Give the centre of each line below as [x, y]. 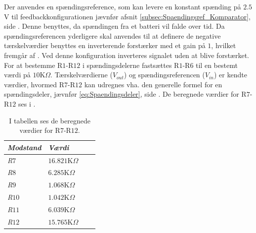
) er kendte [231, 75]
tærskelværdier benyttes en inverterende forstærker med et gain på [105, 45]
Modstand [24, 147]
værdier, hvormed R [34, 84]
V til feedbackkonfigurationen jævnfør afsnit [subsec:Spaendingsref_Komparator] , [127, 16]
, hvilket [224, 45]
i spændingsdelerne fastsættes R [131, 65]
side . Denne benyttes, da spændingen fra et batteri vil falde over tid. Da [114, 26]
